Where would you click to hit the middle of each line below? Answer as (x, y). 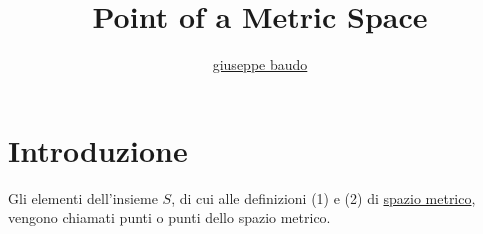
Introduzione (98, 149)
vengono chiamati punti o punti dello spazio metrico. (169, 217)
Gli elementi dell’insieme (83, 197)
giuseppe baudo (260, 64)
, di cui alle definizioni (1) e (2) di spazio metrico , (323, 197)
